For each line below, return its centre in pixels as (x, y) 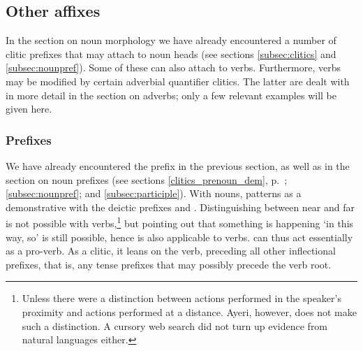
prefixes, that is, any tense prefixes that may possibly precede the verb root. (169, 264)
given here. (29, 109)
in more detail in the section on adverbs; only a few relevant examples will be (171, 95)
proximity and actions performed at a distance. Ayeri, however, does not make (189, 311)
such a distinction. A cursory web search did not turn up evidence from (175, 325)
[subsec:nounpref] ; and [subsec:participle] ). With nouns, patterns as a (154, 193)
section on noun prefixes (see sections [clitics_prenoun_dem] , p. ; (147, 179)
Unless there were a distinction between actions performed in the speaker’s (181, 298)
